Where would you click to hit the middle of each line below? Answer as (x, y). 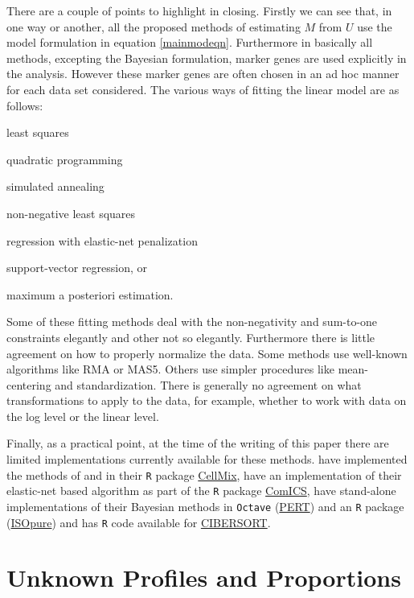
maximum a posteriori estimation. (90, 294)
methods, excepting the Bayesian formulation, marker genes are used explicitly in (207, 58)
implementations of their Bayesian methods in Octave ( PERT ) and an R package (205, 506)
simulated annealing (55, 186)
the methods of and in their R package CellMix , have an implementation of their (204, 474)
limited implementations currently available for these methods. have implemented (207, 459)
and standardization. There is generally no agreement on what (208, 384)
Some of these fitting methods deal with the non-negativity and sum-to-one (192, 322)
